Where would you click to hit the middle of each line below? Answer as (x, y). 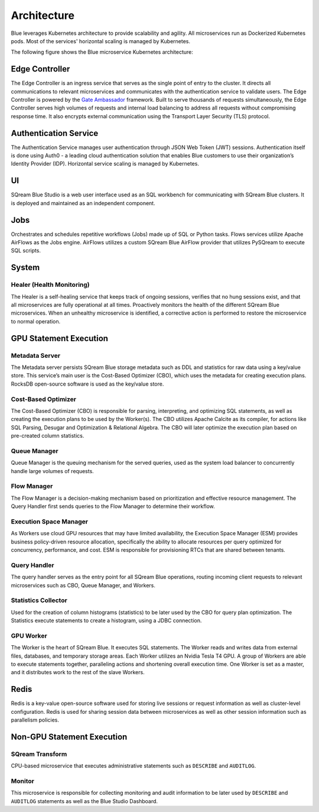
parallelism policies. (35, 720)
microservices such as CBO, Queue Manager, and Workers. (83, 585)
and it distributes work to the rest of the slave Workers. (78, 672)
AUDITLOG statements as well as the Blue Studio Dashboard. (84, 801)
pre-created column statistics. (48, 436)
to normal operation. (36, 321)
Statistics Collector (39, 600)
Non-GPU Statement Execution (69, 737)
